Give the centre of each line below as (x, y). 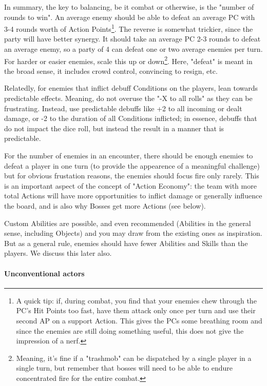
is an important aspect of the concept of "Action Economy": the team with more (130, 185)
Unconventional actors (44, 273)
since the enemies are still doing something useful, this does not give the (130, 330)
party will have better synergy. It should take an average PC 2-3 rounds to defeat (132, 39)
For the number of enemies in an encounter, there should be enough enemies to (129, 156)
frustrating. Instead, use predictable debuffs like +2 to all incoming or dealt (123, 108)
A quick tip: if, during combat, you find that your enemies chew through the (136, 300)
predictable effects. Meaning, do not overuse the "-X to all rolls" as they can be (128, 98)
